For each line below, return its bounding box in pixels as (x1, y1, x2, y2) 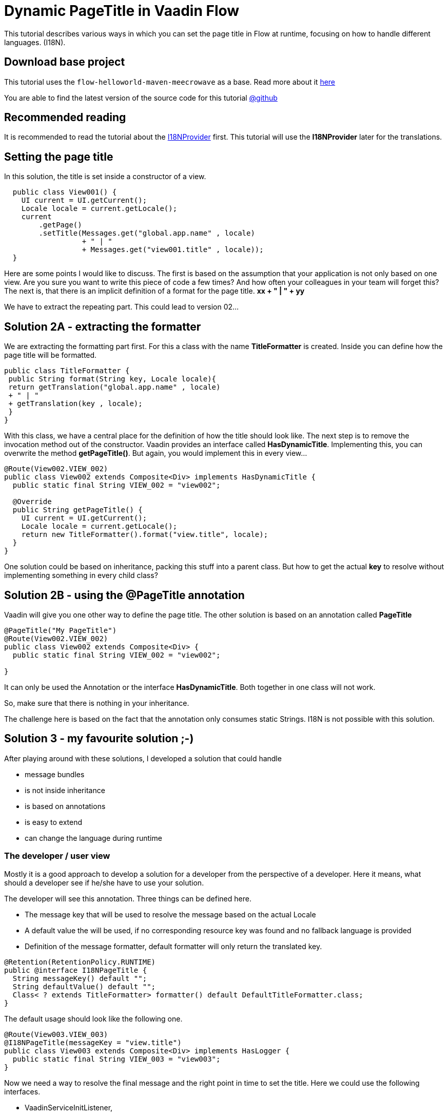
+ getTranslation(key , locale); (8, 399, 143, 408)
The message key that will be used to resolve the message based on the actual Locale (25, 910, 316, 919)
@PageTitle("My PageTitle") (4, 626, 117, 634)
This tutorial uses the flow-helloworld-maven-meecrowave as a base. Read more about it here (4, 77, 336, 86)
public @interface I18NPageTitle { (4, 966, 147, 974)
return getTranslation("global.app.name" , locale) (8, 383, 221, 392)
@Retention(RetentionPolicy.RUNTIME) (4, 957, 156, 966)
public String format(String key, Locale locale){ (8, 375, 217, 383)
